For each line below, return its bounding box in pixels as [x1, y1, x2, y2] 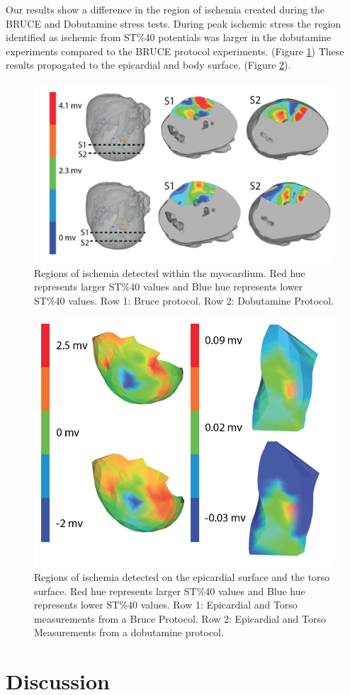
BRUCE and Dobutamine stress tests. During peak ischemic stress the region [6, 16, 341, 30]
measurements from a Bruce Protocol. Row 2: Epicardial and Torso [34, 611, 326, 626]
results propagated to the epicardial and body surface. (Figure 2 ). [6, 57, 291, 72]
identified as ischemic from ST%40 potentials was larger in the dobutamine [6, 30, 332, 45]
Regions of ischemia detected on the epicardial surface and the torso [34, 569, 330, 584]
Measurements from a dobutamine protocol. [34, 625, 224, 640]
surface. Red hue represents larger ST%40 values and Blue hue [34, 583, 305, 598]
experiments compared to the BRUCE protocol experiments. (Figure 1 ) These [6, 43, 344, 58]
